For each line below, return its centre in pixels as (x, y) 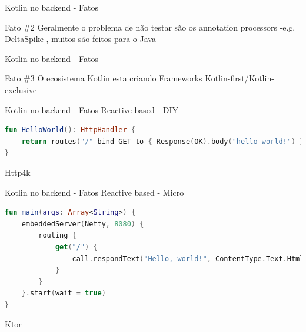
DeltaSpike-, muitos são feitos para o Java (80, 39)
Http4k (18, 172)
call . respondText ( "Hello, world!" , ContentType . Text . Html (188, 259)
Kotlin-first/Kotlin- (240, 78)
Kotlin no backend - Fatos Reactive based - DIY (92, 109)
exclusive (21, 89)
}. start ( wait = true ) (64, 293)
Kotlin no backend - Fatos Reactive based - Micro (94, 192)
